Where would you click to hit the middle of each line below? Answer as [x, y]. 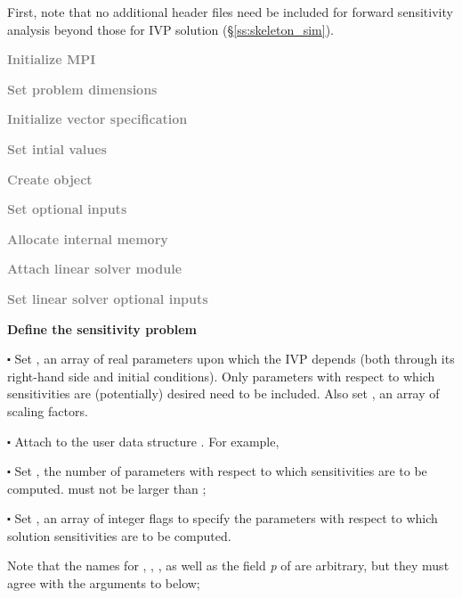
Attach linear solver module [95, 269]
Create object [50, 179]
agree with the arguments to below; [104, 583]
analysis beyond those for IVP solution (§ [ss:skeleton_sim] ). [170, 29]
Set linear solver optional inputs [108, 298]
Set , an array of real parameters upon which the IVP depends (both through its [235, 359]
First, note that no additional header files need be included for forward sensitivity [230, 12]
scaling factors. [48, 410]
